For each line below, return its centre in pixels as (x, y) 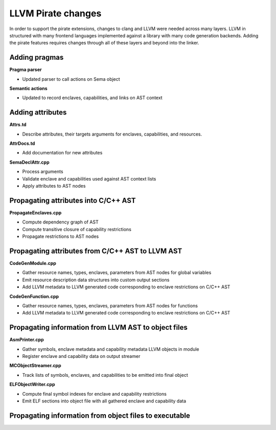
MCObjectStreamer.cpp (35, 366)
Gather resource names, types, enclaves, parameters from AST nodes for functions (110, 305)
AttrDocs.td (22, 144)
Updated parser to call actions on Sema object (71, 79)
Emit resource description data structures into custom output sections (96, 280)
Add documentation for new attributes (62, 153)
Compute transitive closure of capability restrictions (77, 229)
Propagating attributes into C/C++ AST (73, 200)
